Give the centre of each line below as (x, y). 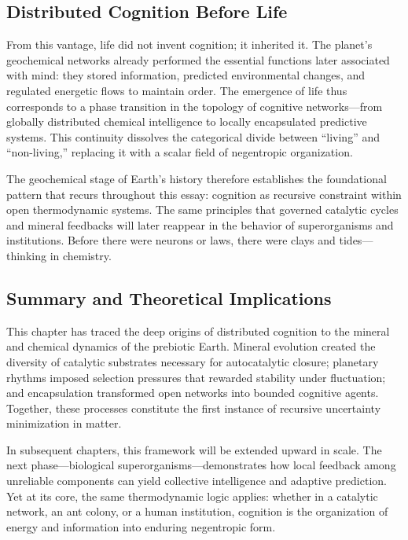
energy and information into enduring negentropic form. (141, 526)
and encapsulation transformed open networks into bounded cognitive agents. (193, 393)
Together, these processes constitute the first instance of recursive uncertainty (194, 408)
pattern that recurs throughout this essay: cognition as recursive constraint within (204, 194)
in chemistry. (81, 255)
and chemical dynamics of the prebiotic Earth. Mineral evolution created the (191, 346)
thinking (26, 255)
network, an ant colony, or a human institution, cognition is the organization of (197, 511)
